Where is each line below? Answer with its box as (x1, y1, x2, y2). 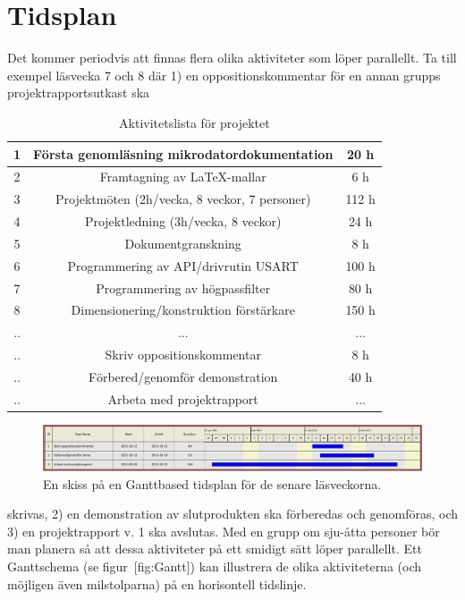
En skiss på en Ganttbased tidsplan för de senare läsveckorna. (43, 474, 382, 493)
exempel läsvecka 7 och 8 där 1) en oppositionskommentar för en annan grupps (7, 65, 441, 84)
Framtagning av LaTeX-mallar (99, 167, 266, 186)
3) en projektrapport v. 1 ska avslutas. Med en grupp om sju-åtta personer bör (7, 521, 440, 540)
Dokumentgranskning (124, 233, 241, 252)
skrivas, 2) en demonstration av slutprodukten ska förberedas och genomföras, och (7, 504, 459, 523)
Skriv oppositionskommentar (105, 345, 261, 364)
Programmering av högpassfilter (96, 278, 271, 297)
